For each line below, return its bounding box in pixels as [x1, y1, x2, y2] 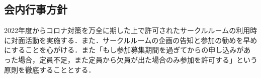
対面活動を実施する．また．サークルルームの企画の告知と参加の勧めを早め [11, 34, 257, 45]
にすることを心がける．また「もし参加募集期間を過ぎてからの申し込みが [4, 44, 244, 55]
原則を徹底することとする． [4, 64, 96, 74]
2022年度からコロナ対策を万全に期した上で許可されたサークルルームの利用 [4, 25, 250, 35]
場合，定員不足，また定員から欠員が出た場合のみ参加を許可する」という [18, 54, 257, 64]
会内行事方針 [4, 1, 67, 17]
